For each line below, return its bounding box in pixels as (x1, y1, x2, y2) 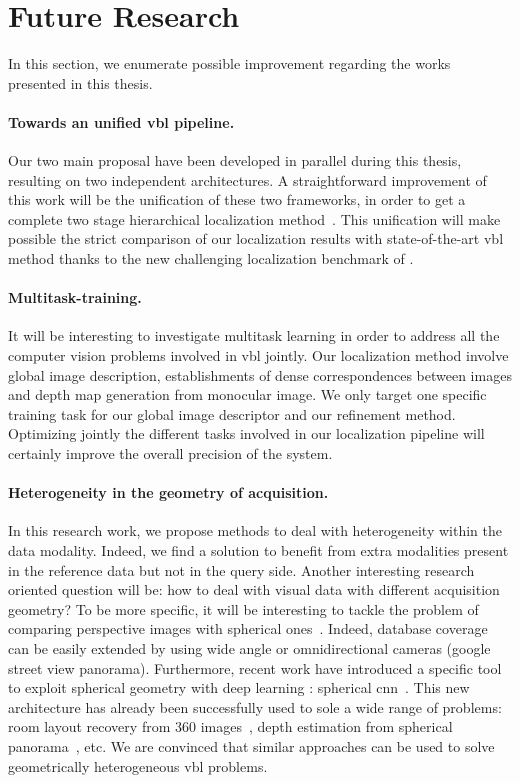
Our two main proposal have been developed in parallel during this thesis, (8, 150, 462, 171)
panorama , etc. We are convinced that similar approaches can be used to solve (8, 735, 495, 756)
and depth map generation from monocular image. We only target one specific (8, 384, 487, 405)
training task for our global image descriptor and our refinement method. (8, 403, 456, 424)
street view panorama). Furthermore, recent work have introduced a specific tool (8, 657, 502, 678)
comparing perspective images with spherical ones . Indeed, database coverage (8, 618, 488, 639)
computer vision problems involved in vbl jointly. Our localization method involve (8, 345, 509, 366)
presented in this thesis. (8, 72, 153, 93)
